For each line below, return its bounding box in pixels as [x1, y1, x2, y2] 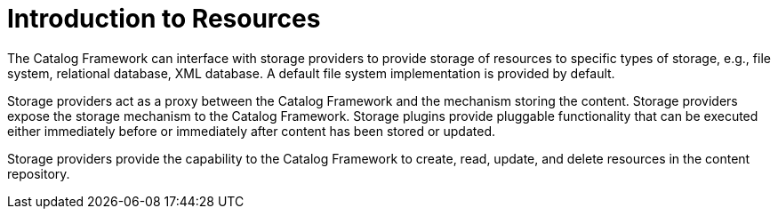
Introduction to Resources [7, 4, 321, 34]
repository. [7, 165, 70, 181]
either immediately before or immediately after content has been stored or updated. [7, 123, 496, 139]
